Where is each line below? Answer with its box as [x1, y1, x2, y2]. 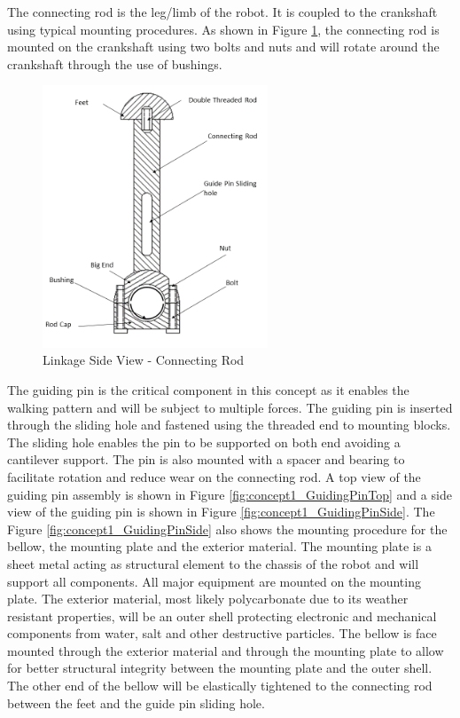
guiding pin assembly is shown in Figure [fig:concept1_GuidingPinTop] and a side [7, 485, 452, 503]
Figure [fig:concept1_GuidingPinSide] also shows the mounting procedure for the [7, 519, 448, 538]
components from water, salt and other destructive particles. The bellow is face [7, 624, 437, 643]
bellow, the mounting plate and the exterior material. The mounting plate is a [7, 537, 432, 556]
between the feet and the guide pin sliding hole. [7, 693, 265, 712]
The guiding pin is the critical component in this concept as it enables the [7, 380, 409, 398]
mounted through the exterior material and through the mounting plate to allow [7, 641, 444, 659]
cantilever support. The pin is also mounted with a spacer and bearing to [7, 450, 405, 469]
